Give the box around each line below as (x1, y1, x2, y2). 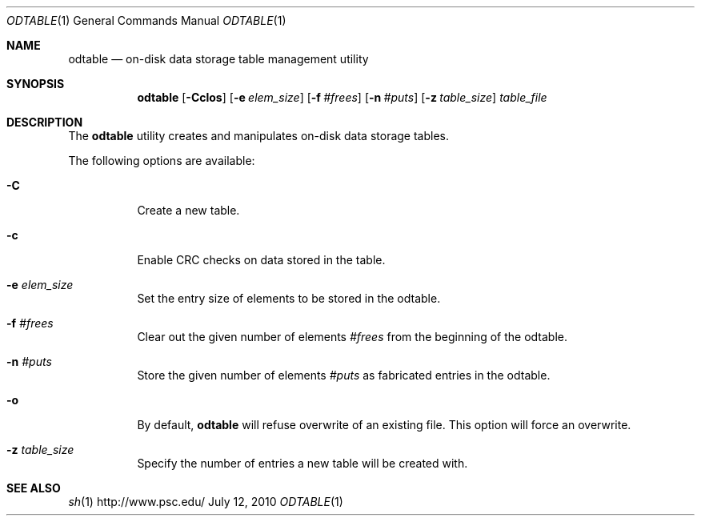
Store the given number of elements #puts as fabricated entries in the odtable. (137, 368, 551, 382)
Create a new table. (137, 203, 240, 217)
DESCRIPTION (6, 115, 83, 129)
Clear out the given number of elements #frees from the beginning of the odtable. (137, 330, 568, 343)
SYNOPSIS (6, 77, 65, 90)
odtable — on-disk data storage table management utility (68, 52, 369, 66)
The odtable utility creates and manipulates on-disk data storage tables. (68, 129, 450, 143)
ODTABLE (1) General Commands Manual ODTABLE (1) (6, 14, 286, 27)
